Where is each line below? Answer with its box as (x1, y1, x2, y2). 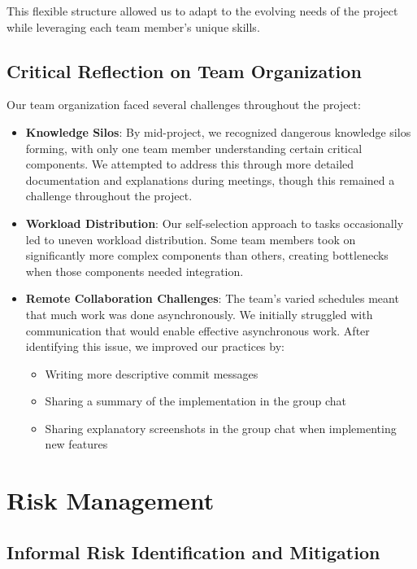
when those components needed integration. (25, 262, 244, 279)
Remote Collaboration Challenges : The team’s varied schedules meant (25, 290, 399, 307)
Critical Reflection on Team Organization (7, 58, 362, 83)
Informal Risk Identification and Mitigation (7, 539, 380, 564)
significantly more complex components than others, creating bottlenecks (25, 247, 389, 264)
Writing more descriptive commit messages (45, 365, 258, 382)
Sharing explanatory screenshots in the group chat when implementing (45, 419, 397, 436)
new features (45, 436, 108, 453)
